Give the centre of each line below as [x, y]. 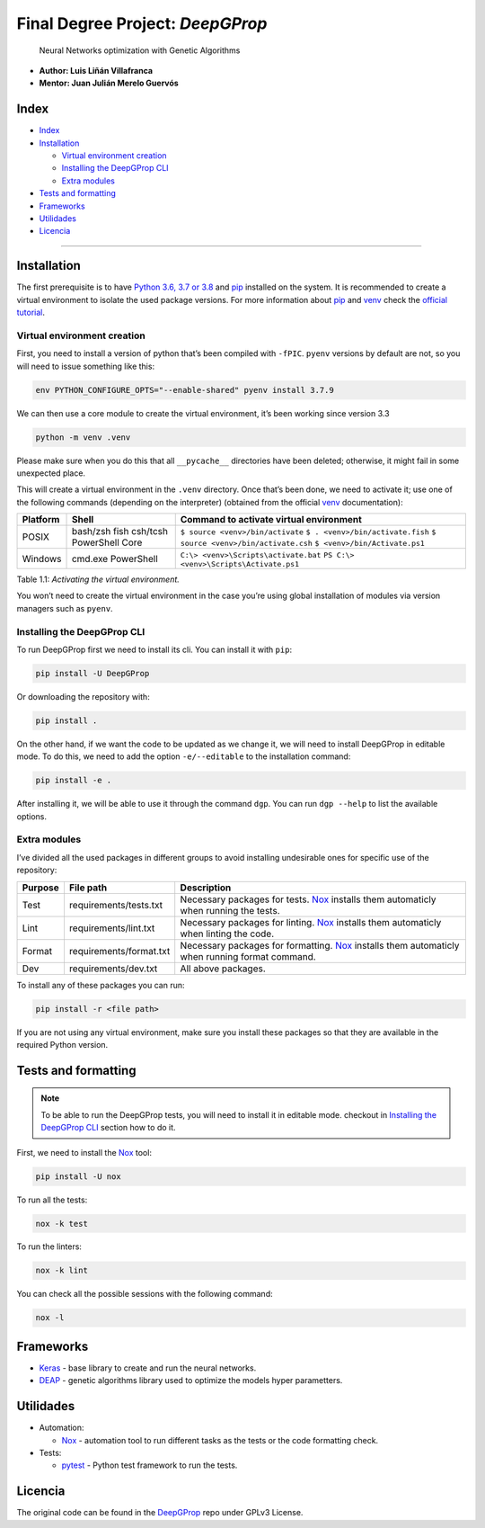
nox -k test [62, 1224]
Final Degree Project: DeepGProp [142, 23]
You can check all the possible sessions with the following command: [145, 1294]
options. [32, 816]
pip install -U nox [78, 1176]
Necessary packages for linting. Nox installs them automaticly [311, 922]
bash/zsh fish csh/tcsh [119, 532]
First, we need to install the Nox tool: [84, 1152]
